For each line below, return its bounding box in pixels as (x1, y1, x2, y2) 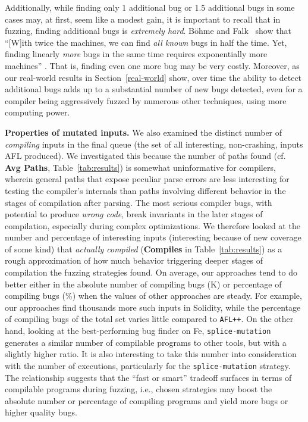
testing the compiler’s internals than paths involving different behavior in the (5, 184, 286, 196)
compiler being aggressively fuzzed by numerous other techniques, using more (5, 94, 287, 107)
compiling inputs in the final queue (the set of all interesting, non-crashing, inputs (5, 137, 303, 150)
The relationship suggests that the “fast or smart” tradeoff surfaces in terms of (5, 371, 292, 383)
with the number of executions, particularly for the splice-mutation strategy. (5, 359, 291, 371)
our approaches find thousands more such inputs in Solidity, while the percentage (5, 301, 301, 313)
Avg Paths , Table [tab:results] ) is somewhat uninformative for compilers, (5, 161, 276, 173)
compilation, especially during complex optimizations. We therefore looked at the (5, 219, 300, 232)
